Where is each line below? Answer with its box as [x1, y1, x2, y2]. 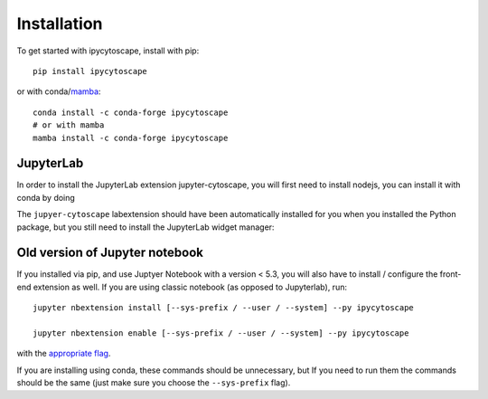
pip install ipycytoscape [33, 66, 148, 76]
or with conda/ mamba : [16, 86, 101, 97]
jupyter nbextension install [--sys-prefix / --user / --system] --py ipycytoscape [33, 303, 415, 313]
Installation [16, 14, 103, 33]
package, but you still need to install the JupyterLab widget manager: [16, 222, 275, 233]
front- [439, 269, 462, 280]
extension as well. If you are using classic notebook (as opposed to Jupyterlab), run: [33, 281, 348, 292]
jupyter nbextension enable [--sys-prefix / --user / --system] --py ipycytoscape [33, 328, 409, 338]
